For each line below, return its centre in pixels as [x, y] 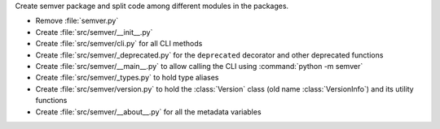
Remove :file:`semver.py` [77, 21]
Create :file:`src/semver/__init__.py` [94, 32]
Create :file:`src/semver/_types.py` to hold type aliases [127, 78]
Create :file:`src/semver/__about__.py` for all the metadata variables [148, 112]
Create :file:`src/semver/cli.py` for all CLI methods [119, 44]
